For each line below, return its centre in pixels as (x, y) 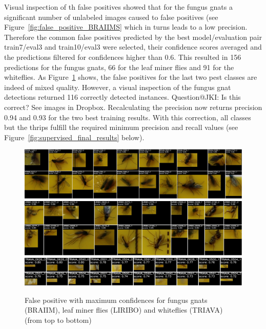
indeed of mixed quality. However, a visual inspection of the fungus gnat (118, 87)
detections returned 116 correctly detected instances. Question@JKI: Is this (122, 97)
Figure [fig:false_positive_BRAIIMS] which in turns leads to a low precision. (126, 27)
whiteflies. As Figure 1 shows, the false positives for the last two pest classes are (131, 77)
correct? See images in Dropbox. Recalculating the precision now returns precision (133, 107)
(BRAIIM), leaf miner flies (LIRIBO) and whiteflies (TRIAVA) (124, 310)
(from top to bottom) (58, 320)
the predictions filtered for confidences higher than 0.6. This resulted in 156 (123, 57)
